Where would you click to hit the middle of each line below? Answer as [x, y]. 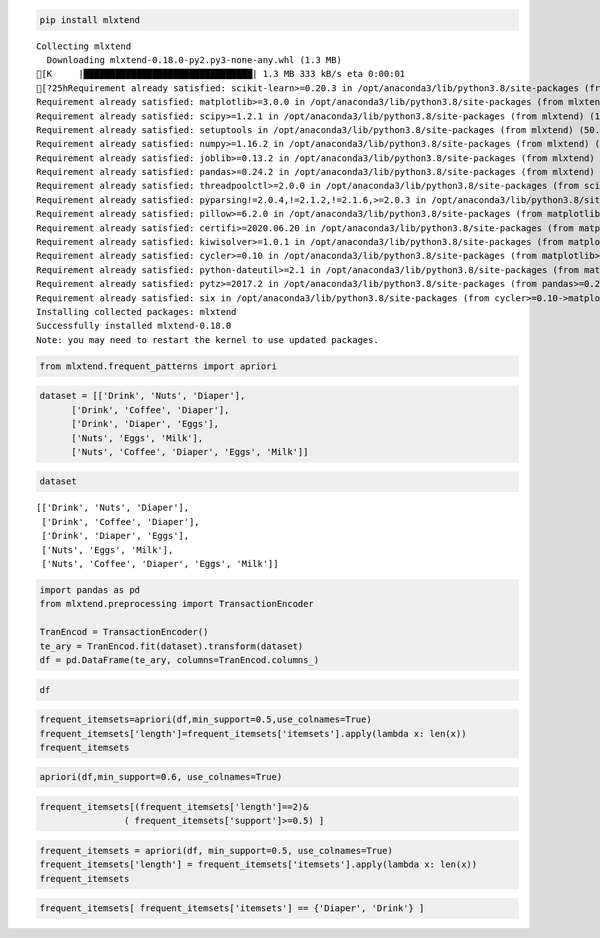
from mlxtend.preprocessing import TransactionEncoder [176, 604]
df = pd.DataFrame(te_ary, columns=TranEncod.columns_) [179, 659]
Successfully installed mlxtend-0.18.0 [134, 326]
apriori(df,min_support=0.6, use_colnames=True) [161, 777]
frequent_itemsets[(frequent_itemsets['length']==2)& [174, 807]
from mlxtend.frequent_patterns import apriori [158, 366]
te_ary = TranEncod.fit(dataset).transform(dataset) [171, 646]
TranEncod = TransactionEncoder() [124, 632]
